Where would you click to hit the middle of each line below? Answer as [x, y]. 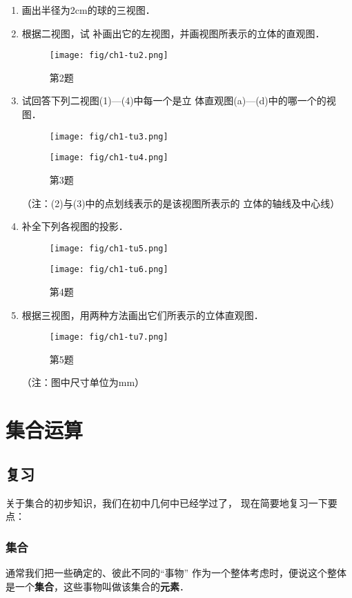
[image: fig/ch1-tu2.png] [109, 56]
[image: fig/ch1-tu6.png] [109, 270]
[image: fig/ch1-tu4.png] [109, 158]
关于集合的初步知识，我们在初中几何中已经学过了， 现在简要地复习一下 [167, 502]
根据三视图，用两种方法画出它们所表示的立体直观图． [143, 315]
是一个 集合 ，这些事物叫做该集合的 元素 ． [97, 586]
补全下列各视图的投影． [75, 226]
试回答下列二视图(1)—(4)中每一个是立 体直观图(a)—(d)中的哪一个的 [174, 100]
